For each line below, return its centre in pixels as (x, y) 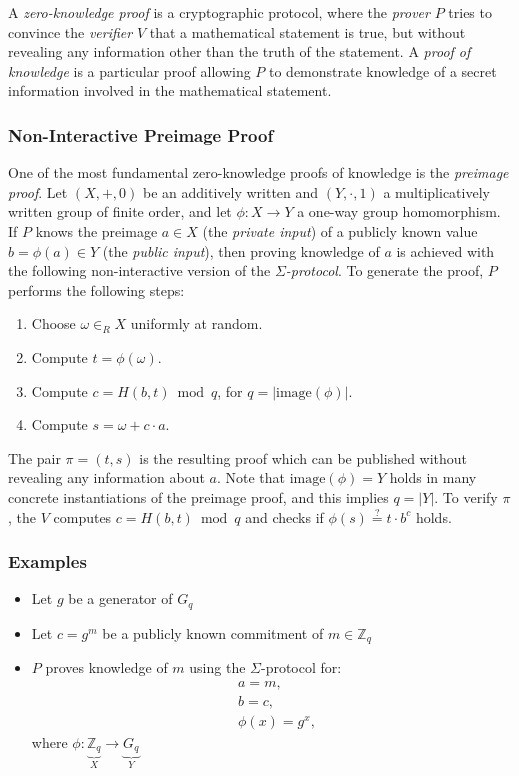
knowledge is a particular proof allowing (129, 70)
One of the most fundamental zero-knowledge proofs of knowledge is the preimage (258, 172)
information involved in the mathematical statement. (170, 90)
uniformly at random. (196, 323)
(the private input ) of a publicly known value (340, 230)
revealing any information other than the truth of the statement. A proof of (239, 51)
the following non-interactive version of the (139, 270)
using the (217, 667)
